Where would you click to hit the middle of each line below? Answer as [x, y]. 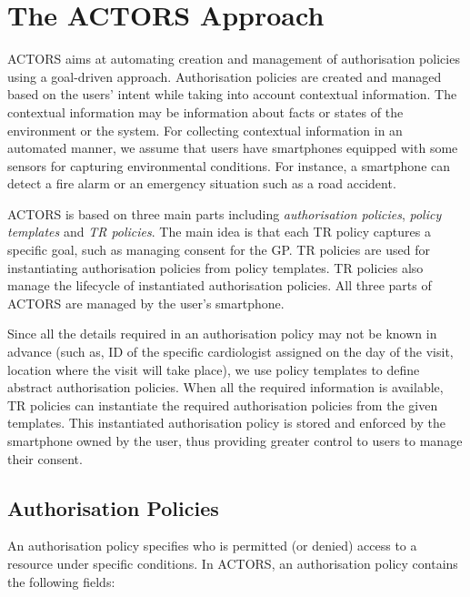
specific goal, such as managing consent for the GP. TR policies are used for [219, 250]
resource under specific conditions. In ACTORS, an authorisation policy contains [233, 563]
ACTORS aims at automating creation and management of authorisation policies [234, 59]
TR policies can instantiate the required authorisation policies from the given [223, 405]
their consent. [45, 458]
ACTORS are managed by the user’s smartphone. [146, 303]
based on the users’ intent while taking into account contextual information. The [232, 94]
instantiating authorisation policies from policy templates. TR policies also [215, 267]
